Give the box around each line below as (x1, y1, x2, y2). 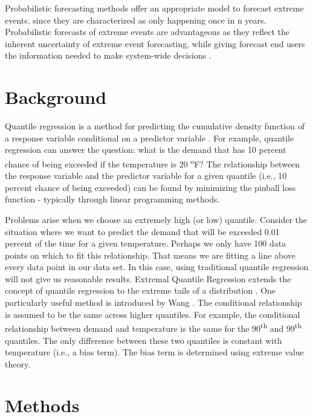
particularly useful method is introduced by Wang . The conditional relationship (5, 296, 302, 309)
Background (5, 85, 107, 109)
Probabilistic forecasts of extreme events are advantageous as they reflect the (5, 25, 289, 38)
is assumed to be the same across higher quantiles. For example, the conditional (5, 308, 300, 320)
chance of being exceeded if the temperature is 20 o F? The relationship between (5, 155, 300, 170)
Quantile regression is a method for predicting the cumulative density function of (5, 120, 305, 132)
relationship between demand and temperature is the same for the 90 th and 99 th (5, 320, 302, 334)
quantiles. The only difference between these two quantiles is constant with (5, 334, 282, 346)
